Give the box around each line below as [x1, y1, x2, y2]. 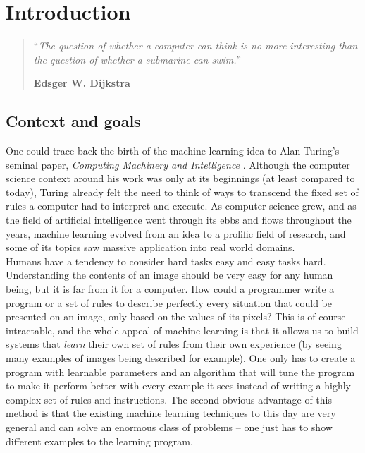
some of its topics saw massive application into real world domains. [6, 240, 295, 255]
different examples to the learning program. [6, 433, 193, 448]
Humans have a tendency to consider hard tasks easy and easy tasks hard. [6, 253, 326, 268]
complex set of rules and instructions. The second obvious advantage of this [6, 392, 332, 406]
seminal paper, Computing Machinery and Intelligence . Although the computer [6, 157, 350, 171]
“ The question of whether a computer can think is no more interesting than [33, 38, 358, 53]
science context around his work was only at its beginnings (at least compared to [6, 171, 355, 186]
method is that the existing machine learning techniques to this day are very [6, 406, 336, 421]
